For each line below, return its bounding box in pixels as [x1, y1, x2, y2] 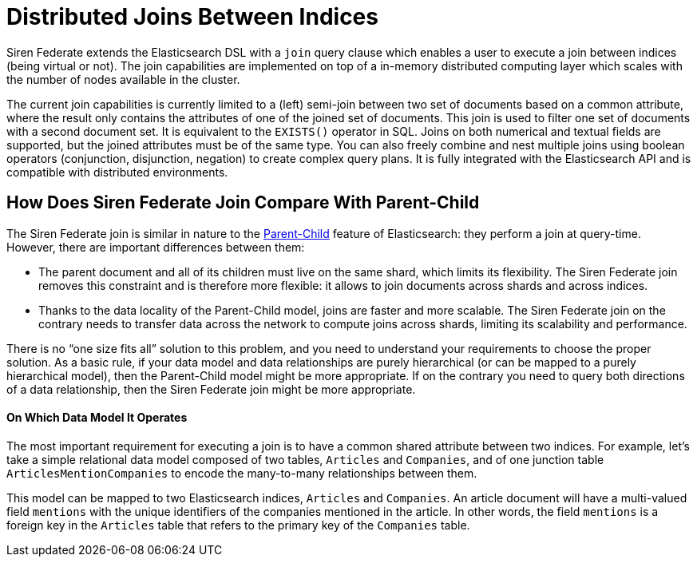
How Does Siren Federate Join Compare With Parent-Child [6, 192, 480, 213]
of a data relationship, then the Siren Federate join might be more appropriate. [6, 382, 416, 396]
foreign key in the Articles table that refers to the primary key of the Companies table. [6, 517, 470, 532]
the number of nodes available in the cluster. [6, 72, 240, 86]
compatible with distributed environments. [6, 165, 228, 179]
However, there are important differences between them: [6, 240, 305, 254]
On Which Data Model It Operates [6, 410, 188, 425]
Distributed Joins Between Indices [6, 3, 378, 30]
